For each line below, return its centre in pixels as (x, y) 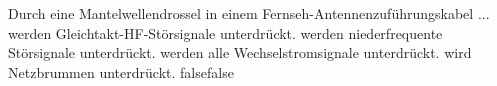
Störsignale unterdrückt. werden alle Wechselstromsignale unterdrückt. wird (240, 52)
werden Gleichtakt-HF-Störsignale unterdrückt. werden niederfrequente (225, 32)
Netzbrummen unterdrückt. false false (121, 71)
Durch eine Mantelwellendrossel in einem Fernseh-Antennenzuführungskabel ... (249, 13)
